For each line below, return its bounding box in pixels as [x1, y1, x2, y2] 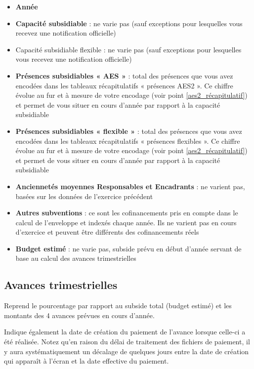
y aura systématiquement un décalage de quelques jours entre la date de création [4, 346, 249, 356]
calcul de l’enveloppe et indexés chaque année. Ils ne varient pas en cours [15, 217, 237, 227]
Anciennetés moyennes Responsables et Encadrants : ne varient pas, [15, 181, 245, 191]
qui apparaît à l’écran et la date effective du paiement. [4, 356, 169, 366]
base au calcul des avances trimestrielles [15, 253, 136, 263]
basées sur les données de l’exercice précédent [15, 191, 153, 201]
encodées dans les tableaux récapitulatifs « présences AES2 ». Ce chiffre [15, 80, 233, 90]
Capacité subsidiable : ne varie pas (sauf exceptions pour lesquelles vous [15, 18, 243, 28]
